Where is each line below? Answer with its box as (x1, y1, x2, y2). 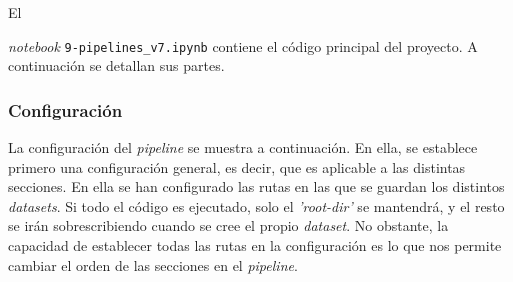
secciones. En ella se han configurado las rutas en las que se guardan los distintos (8, 176, 505, 197)
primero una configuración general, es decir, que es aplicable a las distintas (8, 156, 466, 177)
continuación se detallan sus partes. (8, 55, 225, 76)
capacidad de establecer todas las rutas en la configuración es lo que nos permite (8, 235, 502, 256)
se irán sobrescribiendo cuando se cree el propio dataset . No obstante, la (8, 215, 449, 236)
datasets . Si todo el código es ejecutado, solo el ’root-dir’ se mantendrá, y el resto (8, 195, 505, 216)
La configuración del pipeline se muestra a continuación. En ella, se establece (8, 137, 478, 158)
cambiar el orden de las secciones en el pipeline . (8, 254, 298, 275)
